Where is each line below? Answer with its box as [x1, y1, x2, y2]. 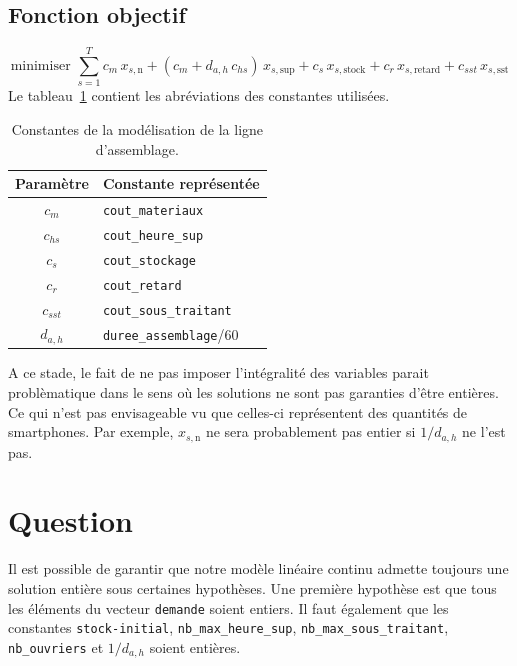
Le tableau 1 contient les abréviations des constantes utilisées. [8, 85, 390, 106]
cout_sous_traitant [102, 303, 232, 318]
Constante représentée [102, 173, 260, 194]
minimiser [10, 59, 71, 73]
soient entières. [149, 636, 241, 657]
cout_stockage [102, 253, 196, 268]
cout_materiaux [102, 203, 204, 218]
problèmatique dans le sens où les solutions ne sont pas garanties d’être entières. [8, 382, 499, 403]
